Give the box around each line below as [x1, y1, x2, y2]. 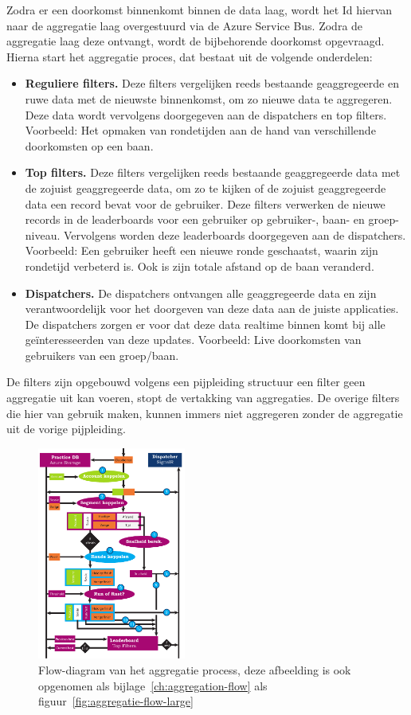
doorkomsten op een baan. [25, 137, 154, 154]
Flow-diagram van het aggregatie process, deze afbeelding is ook [38, 662, 351, 678]
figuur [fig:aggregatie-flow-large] [38, 693, 194, 709]
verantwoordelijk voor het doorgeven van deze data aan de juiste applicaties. [25, 300, 399, 317]
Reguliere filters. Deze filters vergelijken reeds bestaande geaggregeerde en [25, 75, 399, 92]
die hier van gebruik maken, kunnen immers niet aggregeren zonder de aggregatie [6, 404, 403, 421]
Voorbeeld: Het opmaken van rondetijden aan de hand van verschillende [25, 122, 376, 139]
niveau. [25, 226, 61, 243]
